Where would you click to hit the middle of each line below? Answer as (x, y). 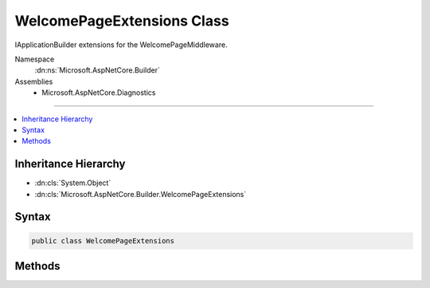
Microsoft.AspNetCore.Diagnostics (99, 93)
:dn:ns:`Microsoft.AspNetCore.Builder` (98, 70)
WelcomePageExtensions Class (122, 21)
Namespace (35, 59)
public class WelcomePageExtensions (103, 241)
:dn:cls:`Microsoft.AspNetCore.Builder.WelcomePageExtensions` (141, 194)
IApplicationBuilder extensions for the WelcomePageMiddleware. (121, 45)
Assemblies (34, 81)
